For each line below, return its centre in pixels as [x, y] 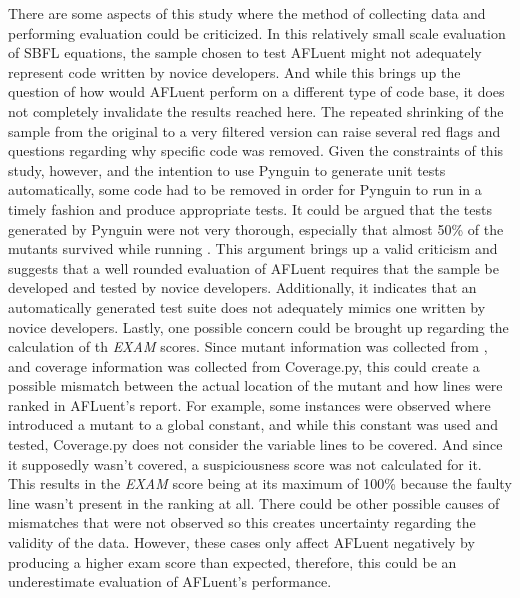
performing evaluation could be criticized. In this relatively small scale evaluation [257, 32]
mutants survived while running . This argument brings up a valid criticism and [253, 248]
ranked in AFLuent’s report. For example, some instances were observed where [249, 404]
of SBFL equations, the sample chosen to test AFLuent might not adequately [245, 52]
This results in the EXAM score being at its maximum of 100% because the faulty [260, 483]
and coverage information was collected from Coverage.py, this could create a [244, 365]
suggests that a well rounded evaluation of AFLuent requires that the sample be [253, 267]
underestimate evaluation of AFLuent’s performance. [170, 581]
